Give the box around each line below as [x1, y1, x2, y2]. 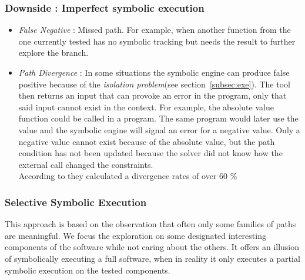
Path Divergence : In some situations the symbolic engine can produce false [18, 66, 290, 78]
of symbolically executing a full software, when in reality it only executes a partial [5, 252, 300, 264]
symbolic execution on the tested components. [5, 264, 170, 276]
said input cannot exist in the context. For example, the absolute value [18, 100, 274, 113]
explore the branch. [18, 46, 89, 59]
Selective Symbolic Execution [5, 194, 147, 209]
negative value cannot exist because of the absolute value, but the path [18, 135, 275, 147]
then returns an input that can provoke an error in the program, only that [18, 89, 287, 102]
